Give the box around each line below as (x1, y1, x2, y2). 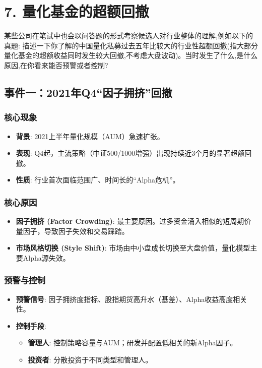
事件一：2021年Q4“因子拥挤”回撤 (4, 84, 172, 100)
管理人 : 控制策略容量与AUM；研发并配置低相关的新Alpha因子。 (28, 337, 237, 348)
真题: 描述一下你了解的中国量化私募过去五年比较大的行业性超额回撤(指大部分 (4, 40, 258, 50)
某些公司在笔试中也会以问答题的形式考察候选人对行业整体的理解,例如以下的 (4, 30, 253, 41)
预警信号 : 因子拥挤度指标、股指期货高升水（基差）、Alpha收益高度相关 (16, 293, 247, 304)
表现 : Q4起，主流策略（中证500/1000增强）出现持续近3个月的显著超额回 (16, 148, 252, 158)
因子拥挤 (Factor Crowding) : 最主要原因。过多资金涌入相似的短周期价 (16, 216, 251, 226)
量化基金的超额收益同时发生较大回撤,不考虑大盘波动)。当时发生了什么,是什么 (4, 50, 258, 60)
